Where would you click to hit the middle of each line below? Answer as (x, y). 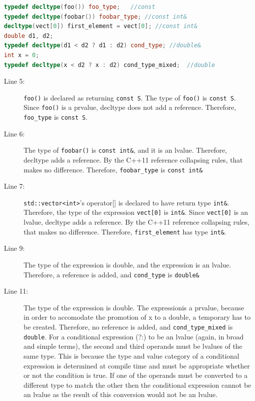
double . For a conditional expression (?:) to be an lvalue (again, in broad (134, 336)
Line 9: (14, 248)
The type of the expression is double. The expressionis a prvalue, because (134, 307)
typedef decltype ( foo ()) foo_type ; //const (80, 7)
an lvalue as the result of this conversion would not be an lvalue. (121, 394)
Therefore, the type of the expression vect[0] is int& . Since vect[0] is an (136, 212)
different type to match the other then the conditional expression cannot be (138, 384)
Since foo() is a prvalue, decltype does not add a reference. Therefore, (130, 107)
